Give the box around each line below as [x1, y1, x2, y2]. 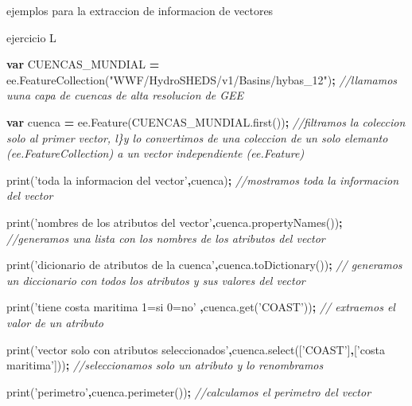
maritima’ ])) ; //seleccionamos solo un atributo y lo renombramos [6, 357, 324, 373]
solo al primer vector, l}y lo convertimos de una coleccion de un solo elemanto [6, 129, 388, 146]
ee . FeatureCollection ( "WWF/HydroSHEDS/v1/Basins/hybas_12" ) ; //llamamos [6, 71, 398, 88]
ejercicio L [6, 29, 56, 45]
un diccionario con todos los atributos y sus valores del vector [6, 271, 305, 288]
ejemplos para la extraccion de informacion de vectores [6, 2, 274, 18]
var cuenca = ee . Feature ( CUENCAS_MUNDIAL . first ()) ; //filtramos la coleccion [6, 113, 406, 130]
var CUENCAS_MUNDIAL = [6, 56, 160, 72]
